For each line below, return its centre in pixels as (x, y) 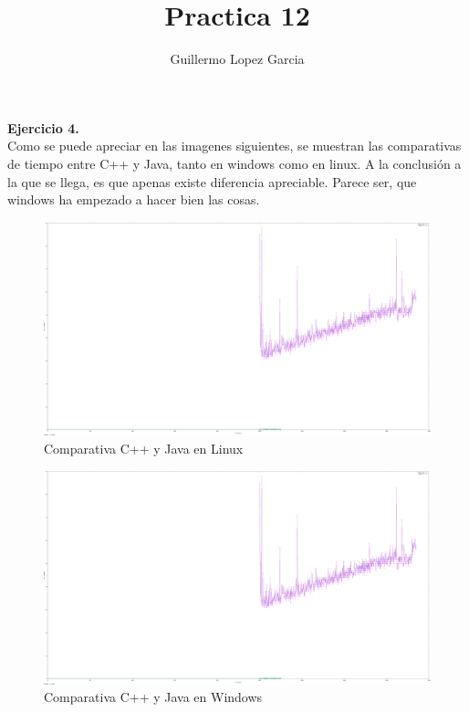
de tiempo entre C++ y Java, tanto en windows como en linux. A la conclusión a (234, 163)
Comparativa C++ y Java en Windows (153, 697)
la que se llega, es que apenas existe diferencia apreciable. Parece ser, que (212, 181)
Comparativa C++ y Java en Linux (144, 448)
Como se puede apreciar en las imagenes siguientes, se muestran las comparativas (234, 146)
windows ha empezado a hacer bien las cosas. (134, 199)
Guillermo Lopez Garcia (237, 59)
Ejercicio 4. (43, 127)
